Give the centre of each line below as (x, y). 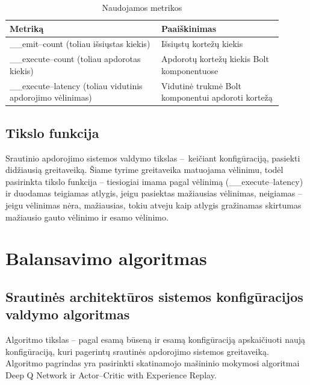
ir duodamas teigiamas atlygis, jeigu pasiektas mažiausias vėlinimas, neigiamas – (154, 193)
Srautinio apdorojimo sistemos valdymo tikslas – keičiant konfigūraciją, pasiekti (153, 158)
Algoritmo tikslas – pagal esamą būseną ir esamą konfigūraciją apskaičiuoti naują (155, 340)
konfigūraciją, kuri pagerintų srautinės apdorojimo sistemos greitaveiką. (137, 351)
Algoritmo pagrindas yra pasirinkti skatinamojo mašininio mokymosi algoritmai (153, 363)
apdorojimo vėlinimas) (51, 97)
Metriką (27, 28)
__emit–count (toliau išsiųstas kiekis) (80, 44)
